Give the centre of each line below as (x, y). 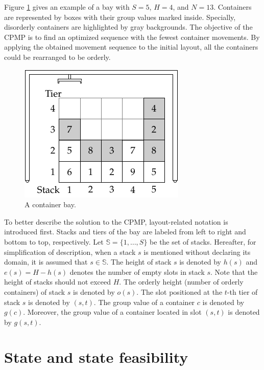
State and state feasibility (96, 357)
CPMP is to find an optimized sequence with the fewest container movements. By (132, 37)
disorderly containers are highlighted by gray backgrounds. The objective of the (128, 27)
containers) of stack (35, 291)
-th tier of (242, 291)
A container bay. (50, 204)
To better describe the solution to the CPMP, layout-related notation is (116, 221)
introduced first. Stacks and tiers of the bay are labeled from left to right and (125, 232)
